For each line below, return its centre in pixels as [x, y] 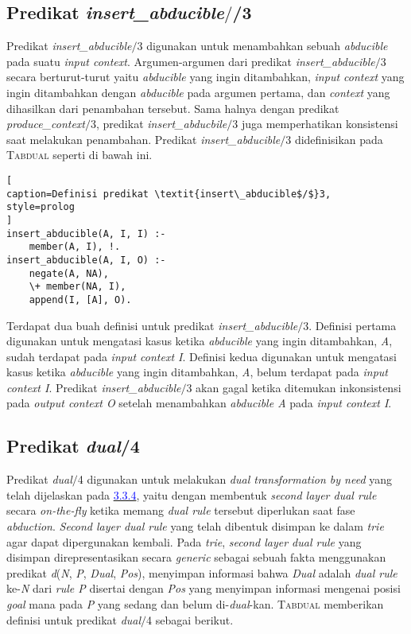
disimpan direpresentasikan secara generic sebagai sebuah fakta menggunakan [196, 557]
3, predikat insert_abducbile [159, 124]
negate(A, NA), [69, 273]
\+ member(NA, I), [78, 287]
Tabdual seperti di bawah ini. [79, 155]
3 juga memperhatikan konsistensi [315, 124]
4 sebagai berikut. [190, 619]
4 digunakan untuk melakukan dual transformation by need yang [235, 479]
